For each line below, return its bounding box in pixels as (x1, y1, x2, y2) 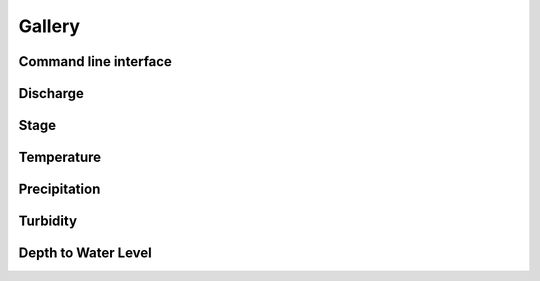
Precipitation (18, 181, 101, 198)
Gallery (18, 15, 80, 37)
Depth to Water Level (18, 245, 152, 262)
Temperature (18, 149, 102, 166)
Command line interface (18, 53, 172, 70)
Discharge (18, 85, 85, 102)
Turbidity (18, 213, 78, 230)
